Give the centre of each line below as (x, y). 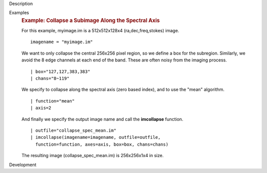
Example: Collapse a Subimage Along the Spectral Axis (91, 20)
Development (23, 165)
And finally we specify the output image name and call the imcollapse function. (102, 119)
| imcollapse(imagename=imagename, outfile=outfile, (95, 137)
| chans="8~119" (50, 79)
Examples (19, 13)
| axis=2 (41, 108)
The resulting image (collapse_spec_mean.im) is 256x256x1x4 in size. (93, 156)
